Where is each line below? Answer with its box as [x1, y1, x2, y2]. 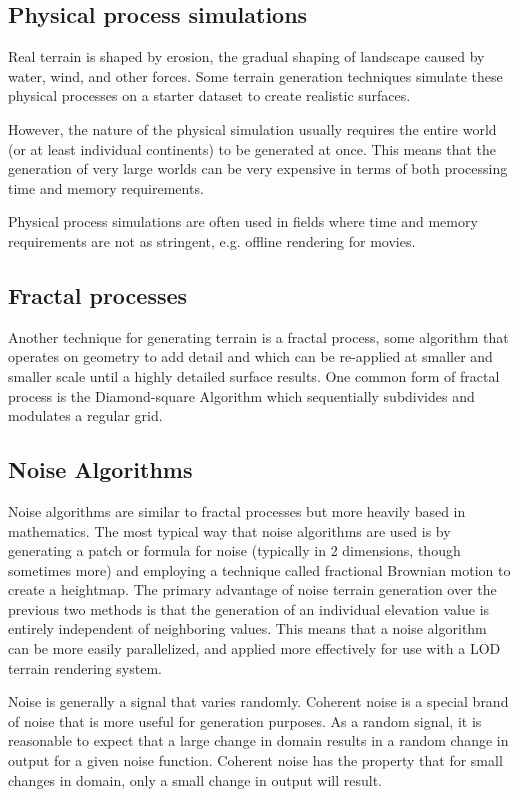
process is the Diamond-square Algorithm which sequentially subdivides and [8, 385, 475, 406]
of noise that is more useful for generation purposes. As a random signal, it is [8, 710, 482, 731]
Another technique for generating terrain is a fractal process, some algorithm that [8, 326, 509, 347]
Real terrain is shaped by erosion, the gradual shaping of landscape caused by [8, 46, 485, 67]
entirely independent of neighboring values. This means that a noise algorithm [8, 618, 487, 639]
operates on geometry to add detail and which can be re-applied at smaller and [8, 346, 493, 367]
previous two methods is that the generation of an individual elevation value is [8, 598, 490, 619]
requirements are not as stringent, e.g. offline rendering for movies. [8, 230, 416, 251]
